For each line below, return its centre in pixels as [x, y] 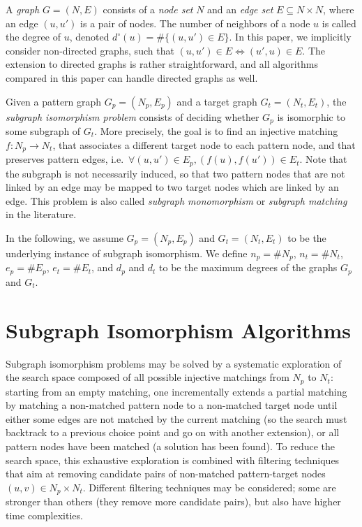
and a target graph [217, 101]
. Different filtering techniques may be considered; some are [209, 487]
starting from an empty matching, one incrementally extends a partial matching [176, 391]
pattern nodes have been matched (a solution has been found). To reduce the [171, 446]
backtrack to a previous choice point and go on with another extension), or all [173, 432]
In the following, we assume [65, 237]
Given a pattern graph [54, 101]
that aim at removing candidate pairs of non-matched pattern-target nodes [166, 474]
